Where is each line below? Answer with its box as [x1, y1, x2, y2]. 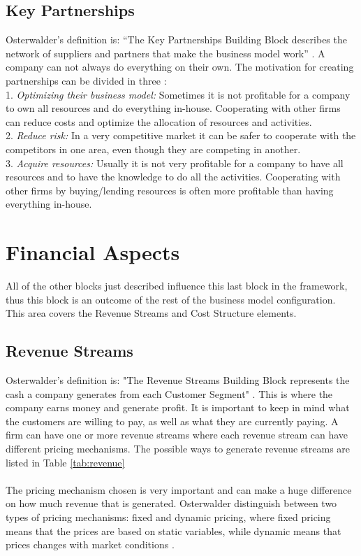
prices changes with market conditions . [6, 537, 175, 552]
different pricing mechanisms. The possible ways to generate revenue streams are [6, 441, 351, 455]
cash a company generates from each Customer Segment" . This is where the [6, 386, 333, 401]
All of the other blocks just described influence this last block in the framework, [6, 278, 348, 293]
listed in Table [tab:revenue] [6, 455, 125, 469]
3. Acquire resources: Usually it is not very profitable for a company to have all [6, 155, 344, 170]
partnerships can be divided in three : [6, 73, 167, 87]
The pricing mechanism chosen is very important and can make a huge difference [6, 482, 352, 497]
